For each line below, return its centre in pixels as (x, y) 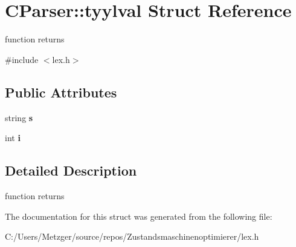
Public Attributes (61, 92)
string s (19, 117)
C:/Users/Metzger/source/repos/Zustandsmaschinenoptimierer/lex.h (132, 236)
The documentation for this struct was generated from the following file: (139, 216)
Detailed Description (71, 170)
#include (22, 59)
